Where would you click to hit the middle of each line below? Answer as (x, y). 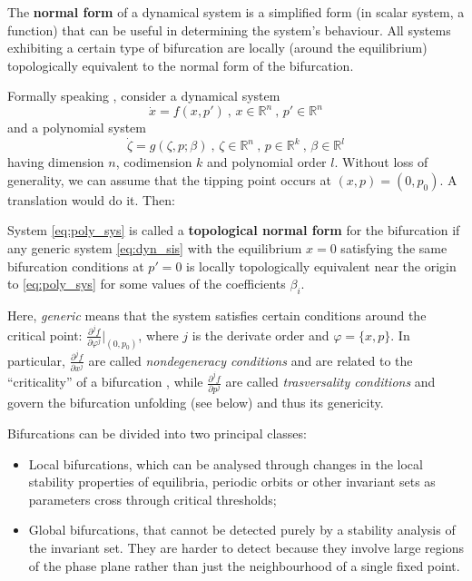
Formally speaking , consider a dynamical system (144, 96)
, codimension (154, 162)
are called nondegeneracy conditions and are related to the (251, 360)
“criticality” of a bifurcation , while (105, 382)
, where (158, 335)
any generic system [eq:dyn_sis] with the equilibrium (155, 248)
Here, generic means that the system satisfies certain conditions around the (217, 315)
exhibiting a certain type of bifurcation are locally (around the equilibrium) (217, 48)
